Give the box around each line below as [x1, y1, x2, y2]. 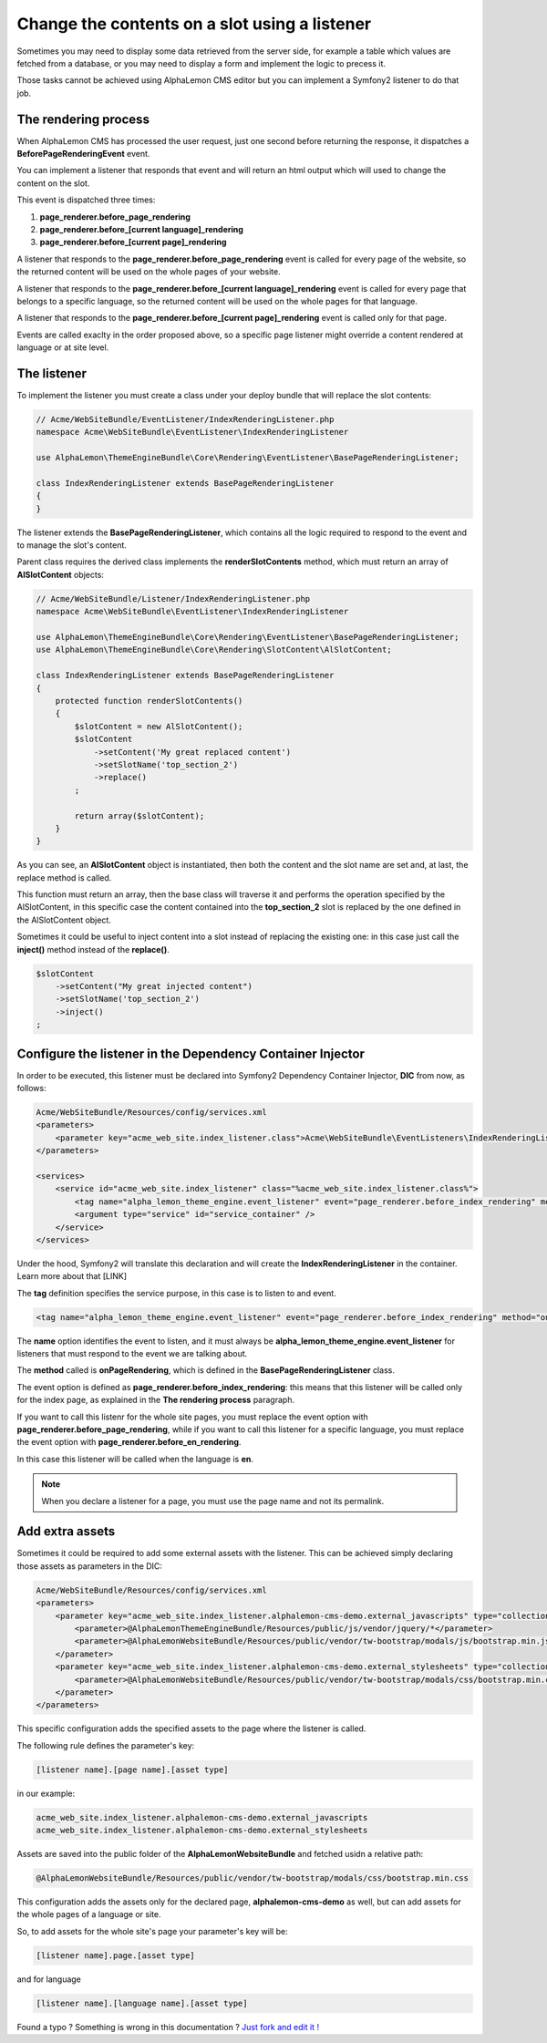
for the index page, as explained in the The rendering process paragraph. [16, 1395, 295, 1406]
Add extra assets [16, 1523, 116, 1540]
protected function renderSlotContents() [55, 696, 243, 706]
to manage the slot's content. [16, 540, 128, 551]
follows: [16, 1083, 46, 1094]
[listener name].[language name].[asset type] [36, 1997, 248, 2008]
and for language [16, 1974, 82, 1985]
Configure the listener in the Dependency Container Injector [16, 1046, 365, 1061]
